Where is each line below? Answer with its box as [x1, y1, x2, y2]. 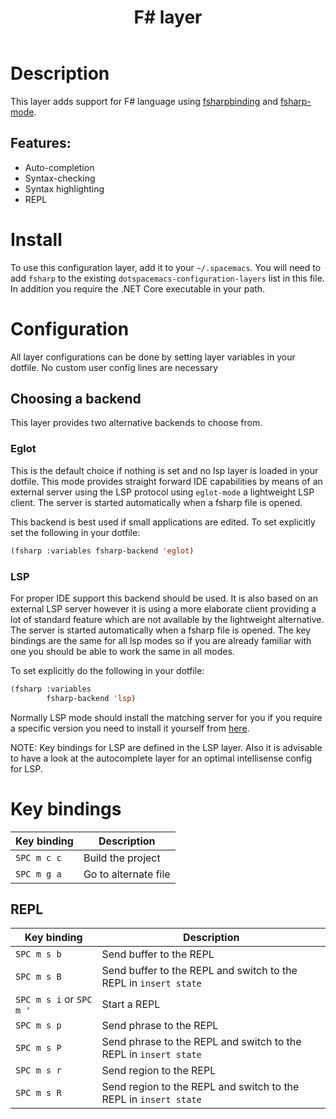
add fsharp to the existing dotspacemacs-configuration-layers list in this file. [10, 272, 325, 284]
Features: [10, 135, 72, 152]
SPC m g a [15, 868, 62, 880]
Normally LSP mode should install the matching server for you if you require [10, 711, 323, 723]
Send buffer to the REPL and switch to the [101, 964, 298, 978]
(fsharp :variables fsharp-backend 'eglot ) [10, 546, 195, 556]
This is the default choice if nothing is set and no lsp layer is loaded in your [10, 464, 319, 476]
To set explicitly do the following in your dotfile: [10, 664, 205, 676]
